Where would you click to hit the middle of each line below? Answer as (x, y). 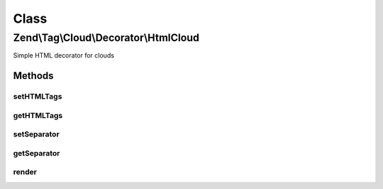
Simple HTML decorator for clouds (64, 55)
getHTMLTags (38, 115)
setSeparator (36, 134)
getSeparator (37, 153)
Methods (33, 76)
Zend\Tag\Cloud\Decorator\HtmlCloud (106, 38)
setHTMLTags (38, 97)
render (25, 172)
